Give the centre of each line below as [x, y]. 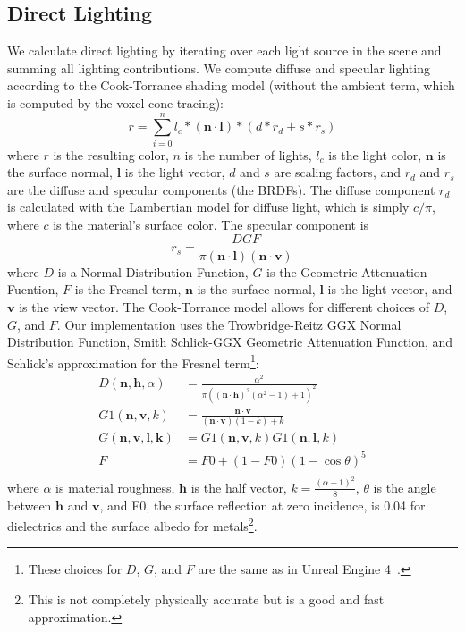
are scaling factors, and [337, 172]
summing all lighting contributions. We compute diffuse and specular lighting [219, 67]
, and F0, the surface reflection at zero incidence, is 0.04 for [262, 505]
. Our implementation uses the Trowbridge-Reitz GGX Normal [229, 324]
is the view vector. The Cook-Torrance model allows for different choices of [224, 306]
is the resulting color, [111, 154]
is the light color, [375, 154]
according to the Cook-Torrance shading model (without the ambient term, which [231, 85]
